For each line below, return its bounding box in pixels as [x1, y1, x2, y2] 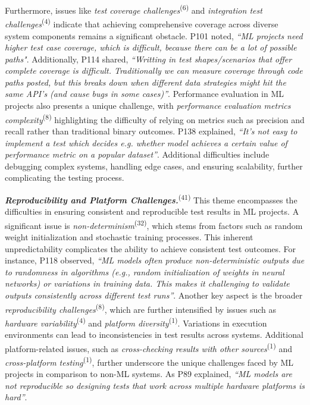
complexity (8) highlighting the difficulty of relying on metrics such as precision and [5, 111, 305, 125]
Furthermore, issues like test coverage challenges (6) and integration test [5, 2, 262, 16]
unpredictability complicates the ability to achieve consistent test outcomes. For [5, 242, 296, 255]
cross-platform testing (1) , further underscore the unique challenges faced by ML [5, 354, 294, 368]
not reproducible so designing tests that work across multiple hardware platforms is [5, 379, 305, 391]
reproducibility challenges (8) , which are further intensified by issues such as [5, 301, 277, 315]
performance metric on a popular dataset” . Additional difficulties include [5, 148, 270, 161]
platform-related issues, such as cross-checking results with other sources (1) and [5, 340, 292, 354]
